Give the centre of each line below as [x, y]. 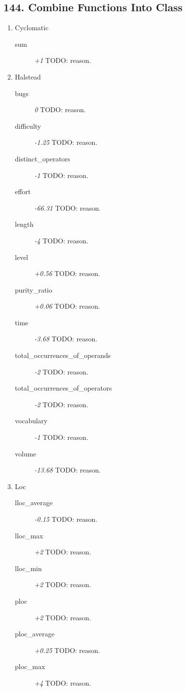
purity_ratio [34, 289]
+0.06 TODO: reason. [67, 306]
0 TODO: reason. [60, 109]
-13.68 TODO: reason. [68, 470]
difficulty [28, 126]
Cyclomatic [32, 28]
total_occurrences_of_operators [63, 388]
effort [23, 191]
